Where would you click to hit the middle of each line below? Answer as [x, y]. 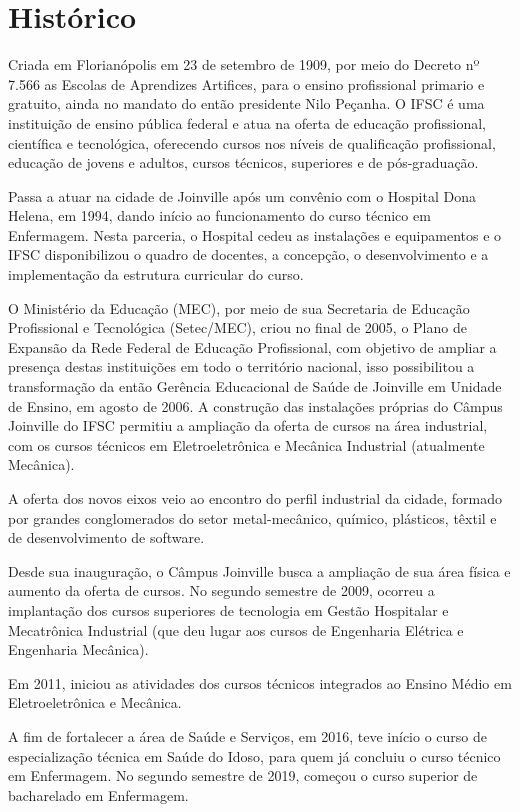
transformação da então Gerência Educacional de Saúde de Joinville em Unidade [255, 386]
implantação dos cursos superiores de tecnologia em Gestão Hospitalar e [228, 609]
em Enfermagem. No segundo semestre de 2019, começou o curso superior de [243, 775]
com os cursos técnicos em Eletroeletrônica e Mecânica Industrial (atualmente [246, 444]
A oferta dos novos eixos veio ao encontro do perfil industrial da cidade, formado [255, 498]
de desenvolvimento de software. [106, 537]
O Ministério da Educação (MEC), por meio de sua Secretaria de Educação [239, 307]
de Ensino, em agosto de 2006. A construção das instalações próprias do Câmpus [255, 405]
